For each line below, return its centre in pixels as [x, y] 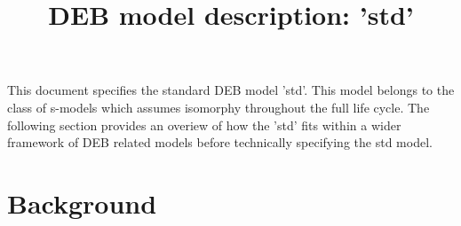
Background [82, 203]
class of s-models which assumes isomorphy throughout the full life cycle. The [219, 107]
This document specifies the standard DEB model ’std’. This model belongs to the [231, 90]
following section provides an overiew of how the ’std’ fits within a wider [204, 125]
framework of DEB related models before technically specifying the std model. [220, 142]
